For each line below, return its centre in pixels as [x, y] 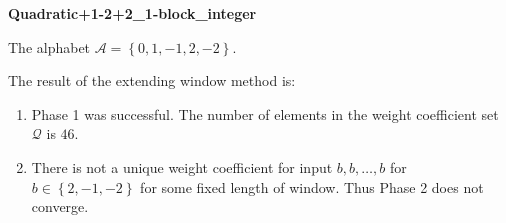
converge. [60, 206]
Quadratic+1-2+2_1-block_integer [132, 13]
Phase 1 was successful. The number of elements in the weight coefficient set [265, 113]
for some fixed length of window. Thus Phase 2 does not [312, 186]
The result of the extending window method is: [152, 80]
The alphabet [49, 46]
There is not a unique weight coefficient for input [182, 166]
